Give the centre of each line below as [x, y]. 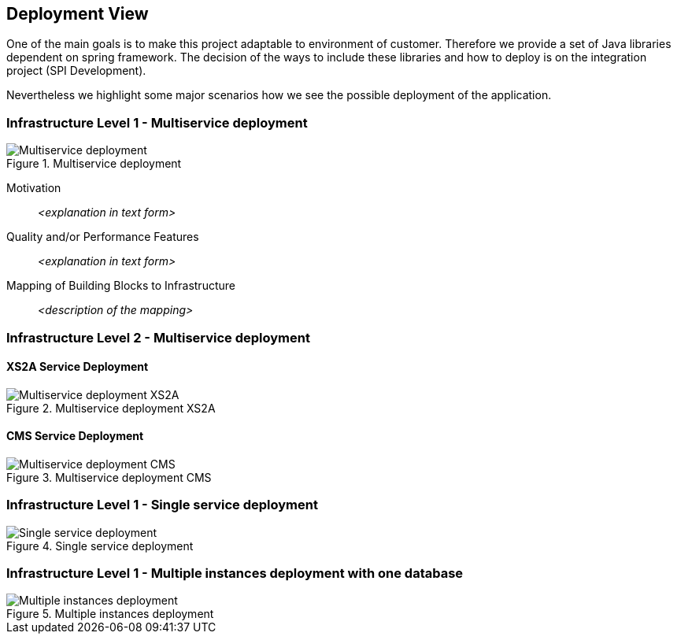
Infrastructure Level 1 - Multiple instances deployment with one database [235, 573]
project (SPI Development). [76, 71]
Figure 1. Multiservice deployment [94, 164]
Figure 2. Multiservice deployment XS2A [111, 408]
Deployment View [78, 14]
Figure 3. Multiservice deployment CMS [109, 477]
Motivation [34, 188]
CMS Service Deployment [75, 436]
